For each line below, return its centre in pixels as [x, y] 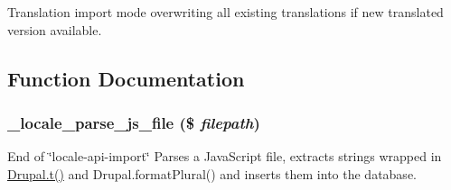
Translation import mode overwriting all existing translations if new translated [225, 12]
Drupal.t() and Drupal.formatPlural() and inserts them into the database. [212, 173]
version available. [55, 29]
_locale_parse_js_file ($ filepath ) [134, 122]
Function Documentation [126, 78]
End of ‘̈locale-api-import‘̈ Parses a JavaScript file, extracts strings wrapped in [225, 156]
